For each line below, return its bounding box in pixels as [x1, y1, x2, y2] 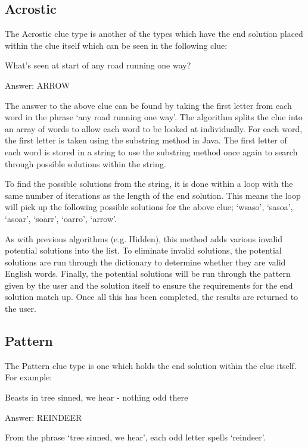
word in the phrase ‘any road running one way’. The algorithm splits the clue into [5, 111, 303, 123]
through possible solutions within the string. [5, 157, 166, 170]
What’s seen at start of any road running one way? [5, 59, 191, 71]
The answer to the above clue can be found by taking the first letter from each [5, 99, 292, 111]
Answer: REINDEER [5, 411, 82, 423]
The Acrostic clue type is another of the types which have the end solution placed [5, 27, 303, 40]
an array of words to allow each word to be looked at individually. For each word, [5, 122, 303, 135]
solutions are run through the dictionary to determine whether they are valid [5, 255, 286, 268]
